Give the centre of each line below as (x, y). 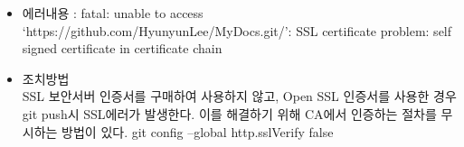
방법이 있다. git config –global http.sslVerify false (198, 131)
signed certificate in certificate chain (122, 48)
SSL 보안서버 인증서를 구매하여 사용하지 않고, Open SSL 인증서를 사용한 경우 (239, 96)
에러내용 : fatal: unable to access (113, 13)
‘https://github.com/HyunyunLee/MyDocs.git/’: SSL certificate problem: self (237, 30)
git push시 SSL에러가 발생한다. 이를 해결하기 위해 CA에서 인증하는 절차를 (229, 113)
